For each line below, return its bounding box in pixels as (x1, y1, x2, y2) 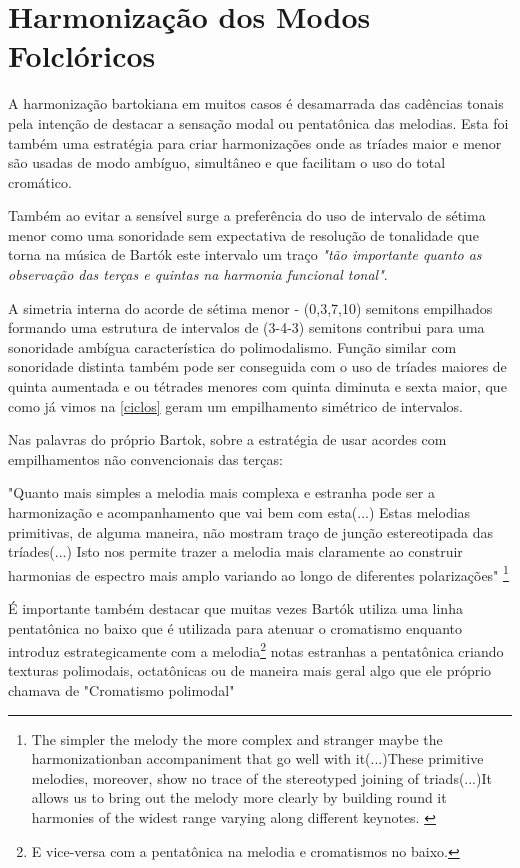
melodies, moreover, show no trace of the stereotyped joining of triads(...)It (31, 767, 492, 788)
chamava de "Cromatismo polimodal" (8, 680, 235, 701)
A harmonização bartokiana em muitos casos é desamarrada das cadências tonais (8, 93, 504, 114)
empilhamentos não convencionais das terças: (8, 448, 283, 469)
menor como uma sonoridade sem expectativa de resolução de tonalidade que (8, 224, 479, 245)
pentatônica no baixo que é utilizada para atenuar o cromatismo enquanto (8, 617, 463, 638)
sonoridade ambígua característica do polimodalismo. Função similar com (8, 336, 457, 357)
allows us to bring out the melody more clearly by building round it (31, 787, 447, 808)
